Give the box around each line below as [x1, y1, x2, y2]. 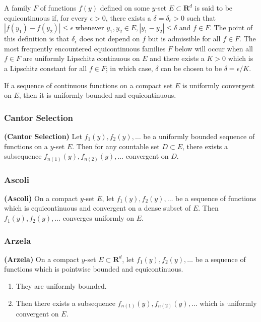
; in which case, [105, 62, 153, 73]
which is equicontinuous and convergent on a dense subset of [4, 203, 191, 213]
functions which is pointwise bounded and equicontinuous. [4, 264, 183, 274]
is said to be [194, 3, 233, 13]
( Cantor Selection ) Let [4, 131, 82, 141]
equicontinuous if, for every [4, 12, 88, 23]
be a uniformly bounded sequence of [143, 131, 255, 141]
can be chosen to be [161, 62, 222, 73]
